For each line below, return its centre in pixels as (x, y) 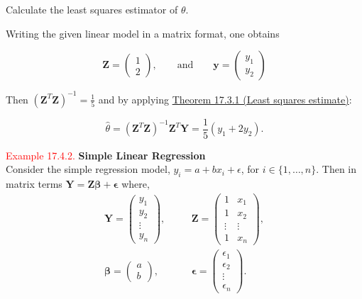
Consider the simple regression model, (88, 169)
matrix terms (34, 184)
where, (136, 184)
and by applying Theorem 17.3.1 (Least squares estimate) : (225, 99)
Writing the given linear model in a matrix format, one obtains (143, 33)
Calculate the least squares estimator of (92, 9)
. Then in (336, 169)
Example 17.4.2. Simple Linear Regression (106, 155)
